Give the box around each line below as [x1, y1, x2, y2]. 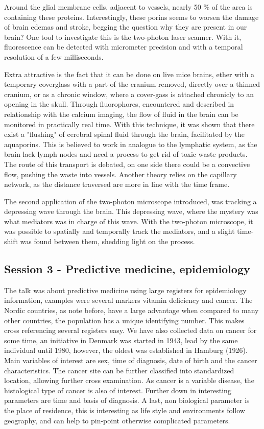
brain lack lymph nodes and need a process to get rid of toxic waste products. [4, 149, 248, 159]
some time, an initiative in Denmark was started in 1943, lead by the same [4, 335, 238, 345]
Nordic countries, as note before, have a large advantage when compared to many [4, 305, 259, 316]
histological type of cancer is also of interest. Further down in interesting [4, 385, 231, 395]
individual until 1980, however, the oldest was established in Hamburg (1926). [4, 345, 248, 355]
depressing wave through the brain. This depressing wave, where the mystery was [4, 206, 258, 217]
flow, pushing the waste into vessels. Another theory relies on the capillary [4, 169, 237, 179]
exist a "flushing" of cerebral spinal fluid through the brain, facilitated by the [4, 129, 245, 139]
